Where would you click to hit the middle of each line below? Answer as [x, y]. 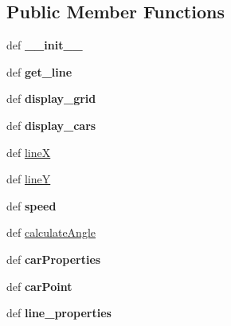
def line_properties [59, 313]
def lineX [29, 152]
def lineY [29, 179]
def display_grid [51, 98]
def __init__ [45, 45]
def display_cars [51, 125]
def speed [31, 205]
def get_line [39, 71]
